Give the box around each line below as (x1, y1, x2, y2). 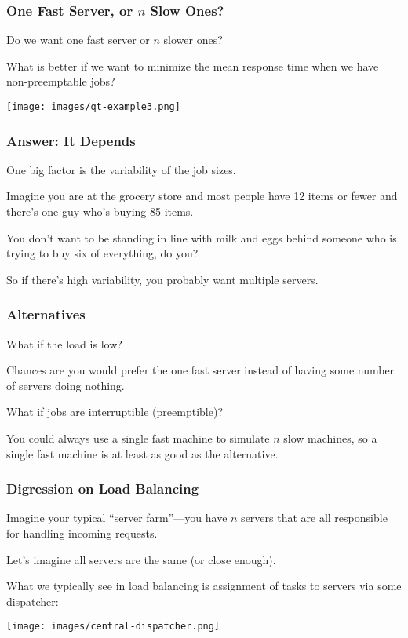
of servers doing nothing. (6, 377, 125, 393)
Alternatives (6, 304, 86, 324)
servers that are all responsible (241, 509, 388, 526)
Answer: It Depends (6, 130, 136, 150)
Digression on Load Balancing (6, 479, 199, 498)
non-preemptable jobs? (6, 73, 115, 89)
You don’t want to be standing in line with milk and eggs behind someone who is (6, 229, 397, 246)
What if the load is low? (6, 335, 122, 352)
